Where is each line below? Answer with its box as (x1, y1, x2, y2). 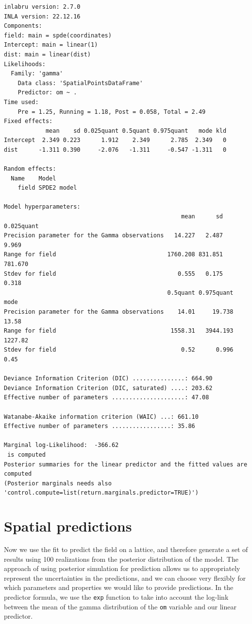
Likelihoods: (4, 60, 46, 68)
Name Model (11, 175, 56, 182)
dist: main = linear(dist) (4, 51, 91, 58)
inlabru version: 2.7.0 (4, 3, 81, 10)
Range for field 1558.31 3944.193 (4, 327, 234, 335)
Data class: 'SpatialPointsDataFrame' (17, 79, 143, 87)
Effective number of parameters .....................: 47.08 (4, 394, 209, 401)
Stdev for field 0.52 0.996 (4, 346, 234, 354)
